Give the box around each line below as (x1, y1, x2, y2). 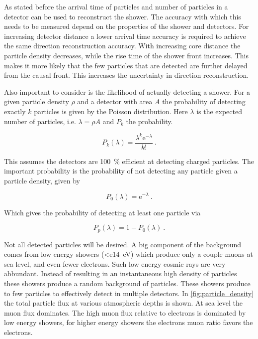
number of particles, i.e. (4, 116, 76, 126)
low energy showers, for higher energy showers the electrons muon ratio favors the (4, 317, 253, 328)
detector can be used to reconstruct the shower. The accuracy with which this (4, 11, 241, 21)
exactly (4, 106, 26, 116)
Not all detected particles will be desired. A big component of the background (4, 239, 242, 249)
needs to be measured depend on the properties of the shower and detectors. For (4, 21, 249, 31)
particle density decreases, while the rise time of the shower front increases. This (4, 50, 249, 60)
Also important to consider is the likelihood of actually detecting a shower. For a (4, 86, 250, 97)
